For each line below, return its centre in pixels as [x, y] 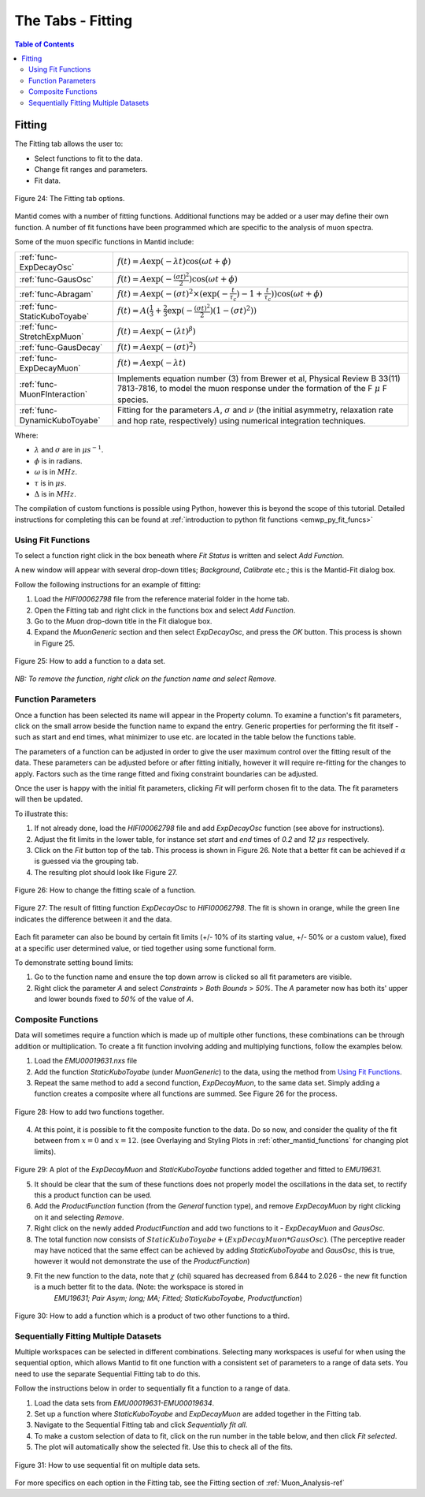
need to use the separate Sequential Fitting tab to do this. [107, 1374]
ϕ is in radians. [58, 460]
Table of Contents [44, 44]
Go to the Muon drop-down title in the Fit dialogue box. [123, 621]
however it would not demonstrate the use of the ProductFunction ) [142, 1261]
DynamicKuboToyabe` [60, 420]
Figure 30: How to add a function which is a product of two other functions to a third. [152, 1316]
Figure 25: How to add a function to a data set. [90, 661]
